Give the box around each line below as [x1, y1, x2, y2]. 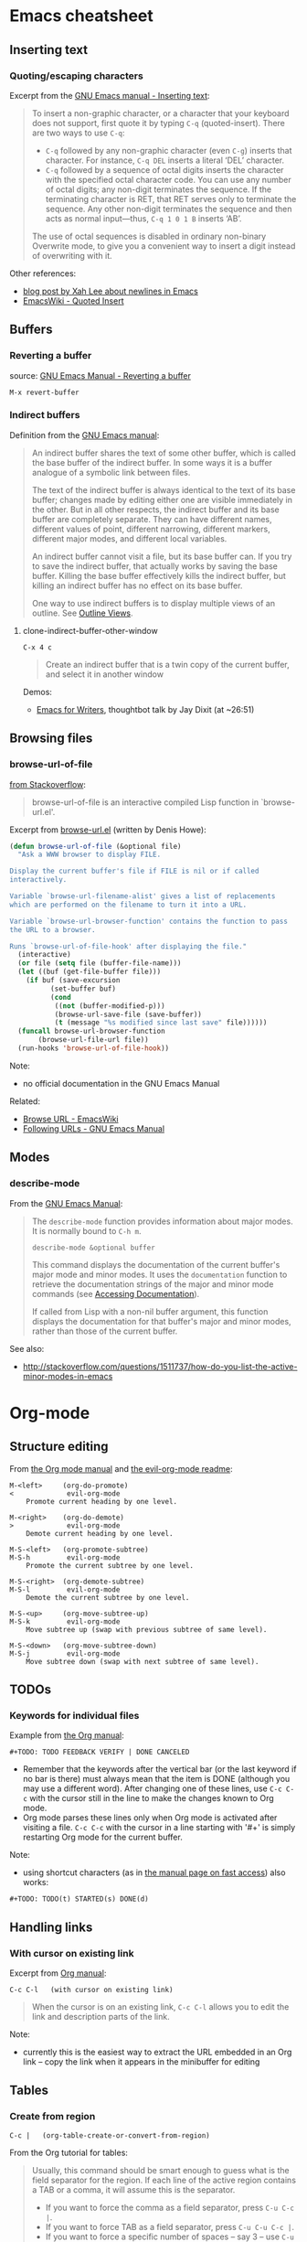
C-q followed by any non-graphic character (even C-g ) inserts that [45, 145, 292, 156]
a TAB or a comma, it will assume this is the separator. [31, 2183, 236, 2195]
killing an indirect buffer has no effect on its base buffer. [31, 580, 243, 591]
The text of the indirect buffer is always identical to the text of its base [31, 484, 296, 495]
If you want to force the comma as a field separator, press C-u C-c [45, 2202, 295, 2213]
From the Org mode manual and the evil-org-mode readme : [9, 1463, 233, 1474]
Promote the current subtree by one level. [26, 1561, 195, 1570]
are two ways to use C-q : [31, 127, 125, 138]
